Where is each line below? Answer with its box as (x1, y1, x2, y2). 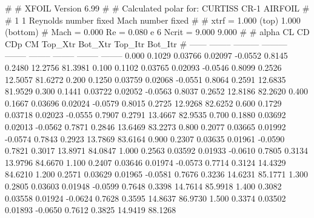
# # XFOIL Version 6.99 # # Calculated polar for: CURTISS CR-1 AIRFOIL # (5, 2, 310, 14)
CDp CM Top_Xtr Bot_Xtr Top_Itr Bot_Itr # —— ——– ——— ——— (5, 37, 287, 50)
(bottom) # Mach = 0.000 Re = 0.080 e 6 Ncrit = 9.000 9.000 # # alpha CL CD (5, 25, 310, 38)
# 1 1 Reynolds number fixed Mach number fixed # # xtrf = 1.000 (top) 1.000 (5, 13, 301, 26)
